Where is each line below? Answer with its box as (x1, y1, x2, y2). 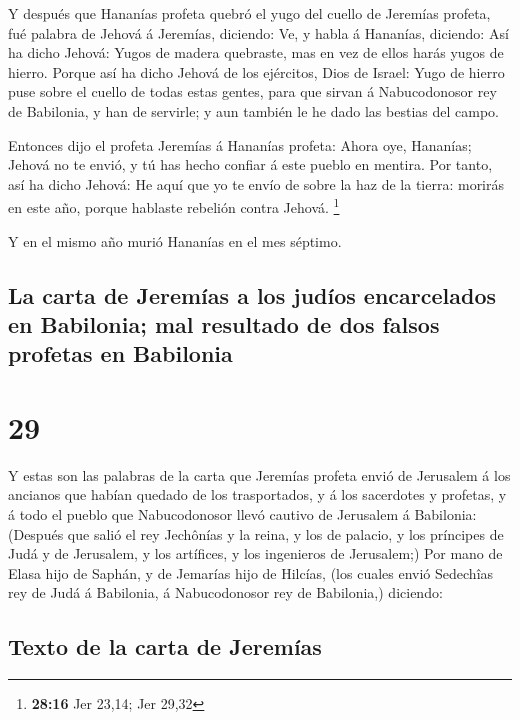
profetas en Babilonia (8, 338, 233, 369)
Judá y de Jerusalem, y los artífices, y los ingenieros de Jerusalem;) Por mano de (8, 543, 503, 564)
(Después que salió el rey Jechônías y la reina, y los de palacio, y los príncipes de (8, 523, 504, 544)
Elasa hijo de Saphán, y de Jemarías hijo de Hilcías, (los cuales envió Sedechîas (8, 562, 494, 583)
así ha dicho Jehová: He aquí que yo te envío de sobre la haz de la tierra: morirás (8, 173, 505, 194)
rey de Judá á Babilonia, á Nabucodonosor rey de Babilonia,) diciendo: (8, 582, 443, 603)
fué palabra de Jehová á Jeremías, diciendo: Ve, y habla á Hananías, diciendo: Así (8, 22, 509, 43)
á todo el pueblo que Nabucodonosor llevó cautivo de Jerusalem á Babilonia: (8, 504, 477, 525)
